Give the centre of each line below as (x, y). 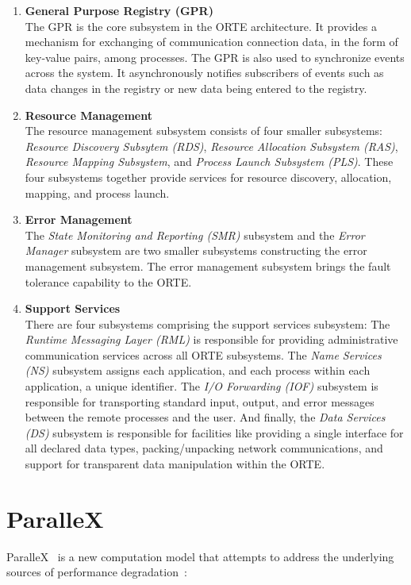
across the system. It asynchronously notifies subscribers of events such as (204, 73)
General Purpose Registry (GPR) (119, 10)
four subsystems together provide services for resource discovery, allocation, (208, 177)
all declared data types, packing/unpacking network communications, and (204, 448)
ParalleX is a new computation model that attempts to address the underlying (200, 556)
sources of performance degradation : (97, 572)
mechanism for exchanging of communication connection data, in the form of (211, 42)
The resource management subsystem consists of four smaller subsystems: (204, 131)
